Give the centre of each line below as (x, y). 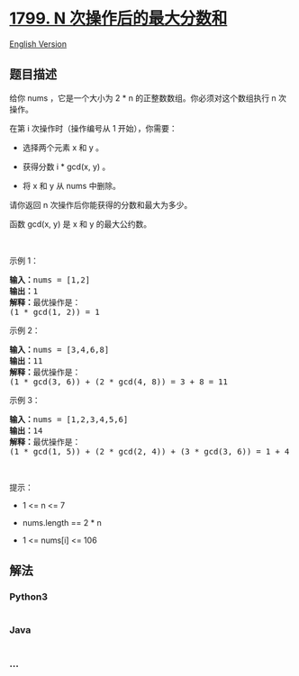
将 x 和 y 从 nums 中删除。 (72, 185)
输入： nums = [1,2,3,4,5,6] (69, 419)
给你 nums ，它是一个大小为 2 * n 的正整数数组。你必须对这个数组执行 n (143, 98)
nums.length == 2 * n (62, 522)
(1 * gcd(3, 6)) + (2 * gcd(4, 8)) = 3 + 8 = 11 (118, 382)
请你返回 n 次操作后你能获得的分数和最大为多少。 (101, 204)
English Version (38, 44)
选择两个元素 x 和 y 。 (63, 147)
